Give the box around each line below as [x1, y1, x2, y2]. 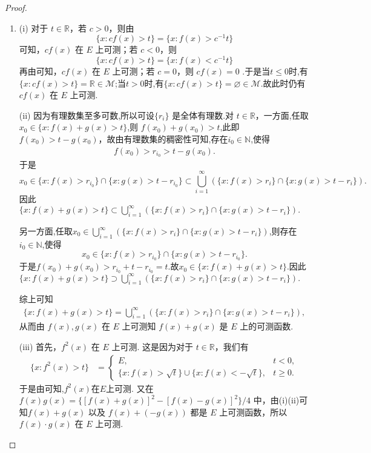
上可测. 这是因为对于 [111, 340, 193, 352]
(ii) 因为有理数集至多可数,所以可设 [19, 108, 155, 121]
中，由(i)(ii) [253, 394, 300, 406]
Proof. [5, 1, 27, 13]
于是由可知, [19, 382, 64, 394]
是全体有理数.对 [172, 108, 234, 121]
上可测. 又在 [106, 382, 154, 394]
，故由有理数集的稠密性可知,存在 [98, 132, 228, 145]
